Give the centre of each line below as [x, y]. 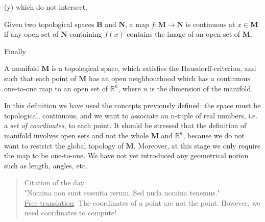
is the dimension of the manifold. [201, 88]
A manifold [22, 68]
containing [86, 34]
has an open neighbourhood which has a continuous [169, 78]
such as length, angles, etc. [46, 165]
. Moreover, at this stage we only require [197, 145]
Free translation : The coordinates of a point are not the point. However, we [142, 202]
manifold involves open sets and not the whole [76, 135]
